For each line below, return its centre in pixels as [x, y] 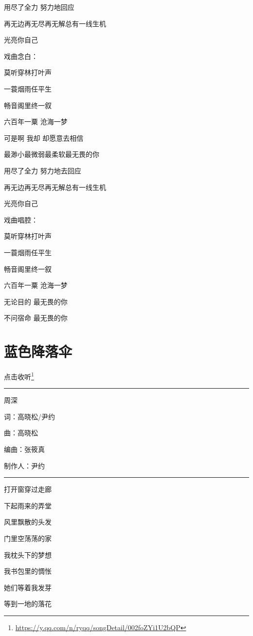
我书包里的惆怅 [28, 571]
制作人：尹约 [24, 465]
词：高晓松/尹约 [29, 416]
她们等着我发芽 [28, 587]
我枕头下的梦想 [28, 554]
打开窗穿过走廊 [28, 489]
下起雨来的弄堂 [28, 505]
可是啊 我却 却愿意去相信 [44, 138]
